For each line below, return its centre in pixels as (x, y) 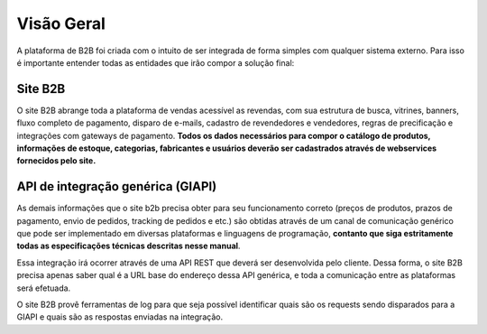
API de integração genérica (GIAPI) (117, 186)
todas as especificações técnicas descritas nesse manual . (129, 246)
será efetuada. (44, 288)
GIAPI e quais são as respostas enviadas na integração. (120, 317)
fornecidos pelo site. (56, 161)
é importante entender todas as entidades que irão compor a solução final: (156, 62)
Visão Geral (61, 23)
